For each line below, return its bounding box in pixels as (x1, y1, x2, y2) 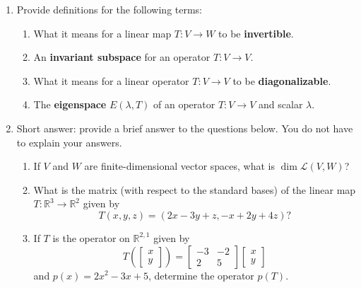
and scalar (259, 97, 303, 112)
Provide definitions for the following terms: (16, 2, 203, 16)
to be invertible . (218, 25, 294, 40)
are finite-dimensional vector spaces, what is (84, 159, 276, 173)
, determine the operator (148, 267, 254, 282)
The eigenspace (33, 97, 107, 112)
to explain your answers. (16, 134, 122, 149)
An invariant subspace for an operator (33, 50, 211, 64)
